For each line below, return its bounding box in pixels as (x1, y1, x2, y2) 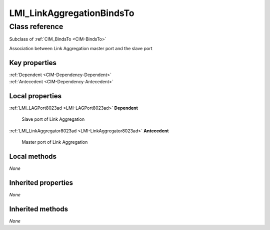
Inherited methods (9, 204, 68, 213)
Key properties (9, 58, 57, 67)
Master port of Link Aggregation (21, 139, 88, 145)
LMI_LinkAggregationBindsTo (9, 8, 134, 19)
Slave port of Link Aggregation (21, 116, 85, 122)
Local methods (9, 152, 57, 160)
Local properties (9, 92, 62, 100)
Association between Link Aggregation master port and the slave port (9, 45, 152, 51)
